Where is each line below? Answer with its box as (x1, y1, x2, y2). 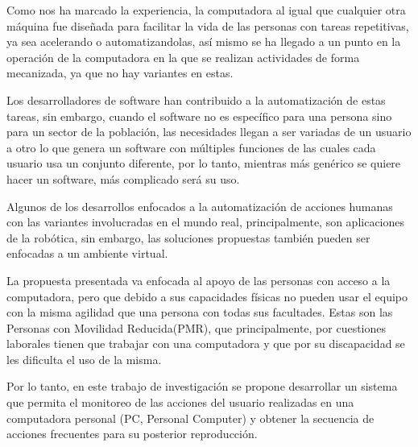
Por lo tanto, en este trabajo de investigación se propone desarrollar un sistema (6, 378, 398, 395)
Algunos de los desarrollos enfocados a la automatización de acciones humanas (6, 197, 393, 214)
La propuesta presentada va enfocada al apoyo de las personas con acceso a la (6, 271, 391, 288)
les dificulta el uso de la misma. (6, 350, 162, 367)
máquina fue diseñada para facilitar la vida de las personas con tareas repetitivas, (6, 17, 409, 34)
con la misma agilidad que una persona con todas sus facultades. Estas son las (6, 304, 393, 321)
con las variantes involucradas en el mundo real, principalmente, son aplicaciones (6, 213, 405, 230)
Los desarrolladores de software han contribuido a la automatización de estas (6, 91, 386, 108)
